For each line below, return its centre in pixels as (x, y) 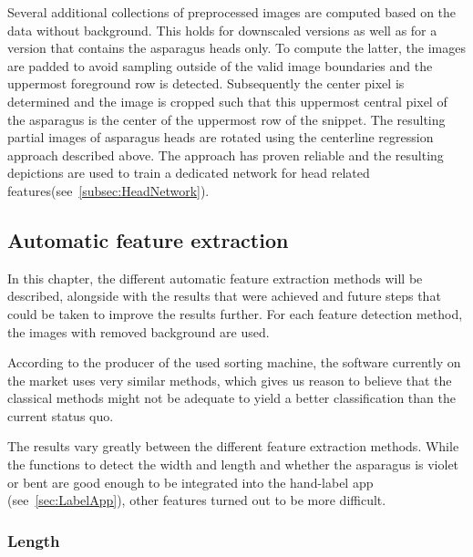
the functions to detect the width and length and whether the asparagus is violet (233, 464)
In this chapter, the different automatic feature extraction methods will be (215, 278)
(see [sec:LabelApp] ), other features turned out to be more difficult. (197, 500)
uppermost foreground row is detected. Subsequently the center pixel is (206, 83)
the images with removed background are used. (139, 331)
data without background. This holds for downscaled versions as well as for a (222, 30)
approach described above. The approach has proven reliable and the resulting (226, 155)
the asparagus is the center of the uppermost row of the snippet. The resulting (226, 119)
